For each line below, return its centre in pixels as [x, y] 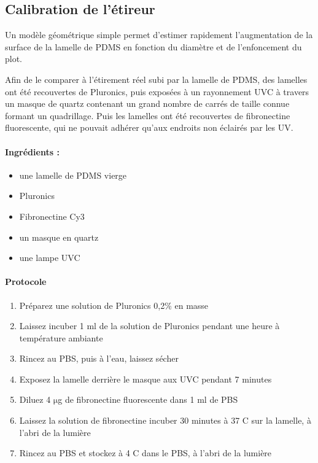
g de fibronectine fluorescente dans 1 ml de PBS [148, 399]
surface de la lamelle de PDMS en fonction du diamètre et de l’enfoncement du [153, 46]
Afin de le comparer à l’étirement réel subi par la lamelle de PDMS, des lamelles [156, 79]
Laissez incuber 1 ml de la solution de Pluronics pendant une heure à [149, 326]
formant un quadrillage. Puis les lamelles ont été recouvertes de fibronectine [148, 115]
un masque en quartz [59, 237]
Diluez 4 [35, 399]
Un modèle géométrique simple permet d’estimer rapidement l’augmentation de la [159, 35]
